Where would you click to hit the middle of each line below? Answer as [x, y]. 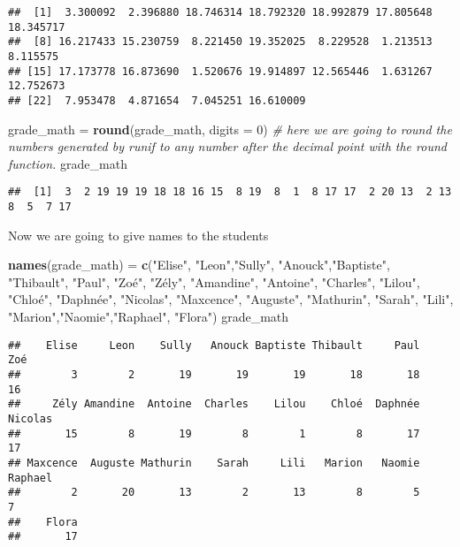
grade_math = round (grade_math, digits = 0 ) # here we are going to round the [230, 129]
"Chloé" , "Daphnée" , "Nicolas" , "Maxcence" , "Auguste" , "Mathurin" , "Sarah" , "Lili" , [231, 299]
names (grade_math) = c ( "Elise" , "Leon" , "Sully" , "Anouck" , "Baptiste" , [199, 265]
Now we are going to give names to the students [138, 235]
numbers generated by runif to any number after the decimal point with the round [227, 146]
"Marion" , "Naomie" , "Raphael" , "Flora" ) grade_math [149, 317]
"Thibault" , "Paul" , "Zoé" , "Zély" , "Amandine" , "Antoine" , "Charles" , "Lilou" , [214, 281]
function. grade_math [68, 163]
